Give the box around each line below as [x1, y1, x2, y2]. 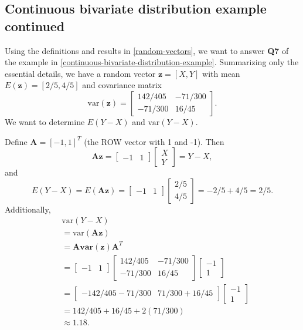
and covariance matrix [82, 79, 162, 91]
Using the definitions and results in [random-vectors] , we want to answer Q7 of [5, 44, 289, 56]
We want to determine [5, 115, 85, 127]
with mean [202, 67, 240, 79]
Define [5, 135, 28, 147]
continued [5, 16, 65, 35]
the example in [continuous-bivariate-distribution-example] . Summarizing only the [5, 56, 299, 68]
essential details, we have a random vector [5, 67, 156, 79]
